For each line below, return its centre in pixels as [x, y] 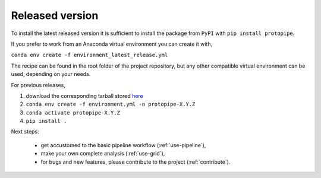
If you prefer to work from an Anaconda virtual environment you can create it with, [112, 44]
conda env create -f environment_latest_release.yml [89, 55]
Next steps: [25, 132]
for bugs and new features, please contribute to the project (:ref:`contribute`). [136, 162]
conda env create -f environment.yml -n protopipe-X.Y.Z [111, 104]
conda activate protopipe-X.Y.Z [73, 112]
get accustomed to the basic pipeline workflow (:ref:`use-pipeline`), [123, 145]
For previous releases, [38, 85]
